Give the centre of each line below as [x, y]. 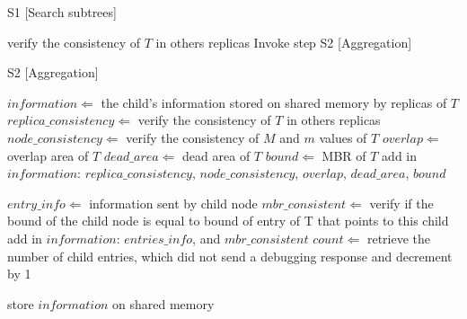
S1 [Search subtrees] [62, 12]
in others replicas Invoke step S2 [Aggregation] [284, 42]
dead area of [216, 155]
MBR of [344, 155]
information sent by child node [173, 203]
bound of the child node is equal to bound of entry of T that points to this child [228, 221]
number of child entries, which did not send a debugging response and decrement [230, 256]
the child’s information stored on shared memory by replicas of [274, 102]
